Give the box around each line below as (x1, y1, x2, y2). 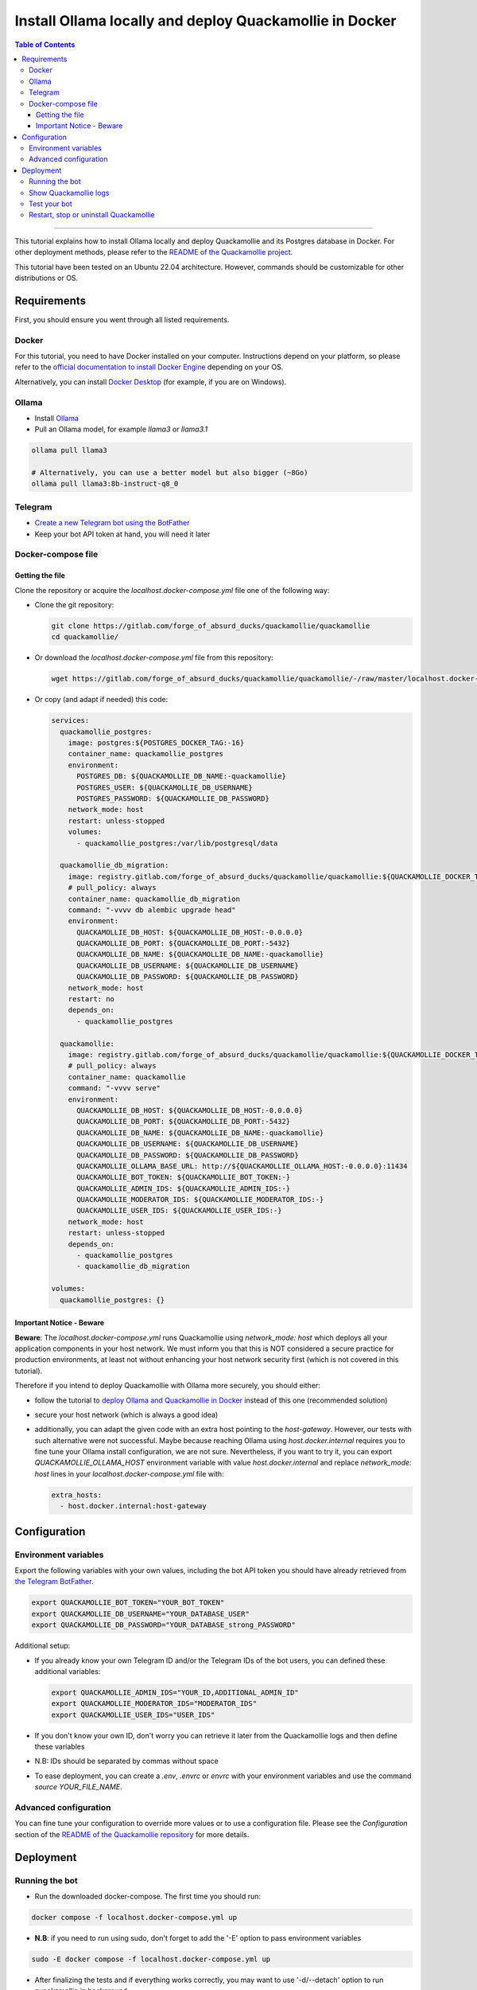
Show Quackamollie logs (29, 188, 110, 197)
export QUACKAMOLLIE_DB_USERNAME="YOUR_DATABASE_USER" (31, 1609, 250, 1618)
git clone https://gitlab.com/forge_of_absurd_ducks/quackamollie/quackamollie (51, 621, 370, 630)
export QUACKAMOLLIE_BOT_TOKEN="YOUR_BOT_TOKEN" (31, 1598, 225, 1607)
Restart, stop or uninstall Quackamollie (29, 210, 155, 220)
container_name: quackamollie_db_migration (68, 894, 240, 903)
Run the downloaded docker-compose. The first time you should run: (34, 1891, 262, 1901)
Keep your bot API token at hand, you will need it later (34, 529, 211, 539)
